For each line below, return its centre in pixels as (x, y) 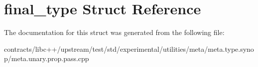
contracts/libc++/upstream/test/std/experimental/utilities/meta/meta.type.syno (129, 49)
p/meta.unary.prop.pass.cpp (47, 58)
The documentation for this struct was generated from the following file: (114, 32)
